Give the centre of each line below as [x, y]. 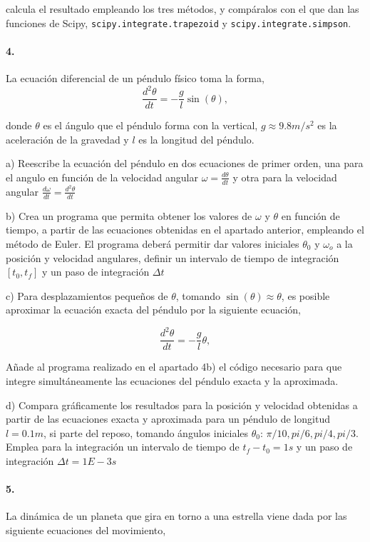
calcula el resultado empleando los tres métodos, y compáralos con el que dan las [183, 9]
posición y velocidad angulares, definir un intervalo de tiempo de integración [173, 257]
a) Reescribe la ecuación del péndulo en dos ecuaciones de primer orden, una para [185, 163]
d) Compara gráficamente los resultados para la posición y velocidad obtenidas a [182, 405]
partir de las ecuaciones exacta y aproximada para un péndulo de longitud [168, 419]
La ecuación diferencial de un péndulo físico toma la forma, [135, 78]
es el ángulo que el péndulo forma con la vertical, [150, 125]
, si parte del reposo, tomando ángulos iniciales [146, 432]
